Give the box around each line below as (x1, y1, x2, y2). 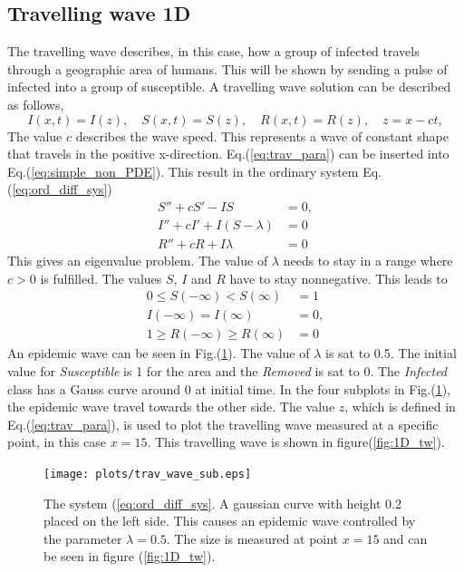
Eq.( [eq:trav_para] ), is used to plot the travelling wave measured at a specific (7, 414, 439, 433)
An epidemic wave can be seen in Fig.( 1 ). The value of (7, 344, 310, 363)
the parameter (43, 528, 122, 548)
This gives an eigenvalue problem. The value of (7, 251, 268, 270)
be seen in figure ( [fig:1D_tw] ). (43, 547, 216, 566)
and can (383, 528, 428, 548)
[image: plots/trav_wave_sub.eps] (43, 467, 252, 480)
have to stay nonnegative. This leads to (229, 268, 448, 287)
